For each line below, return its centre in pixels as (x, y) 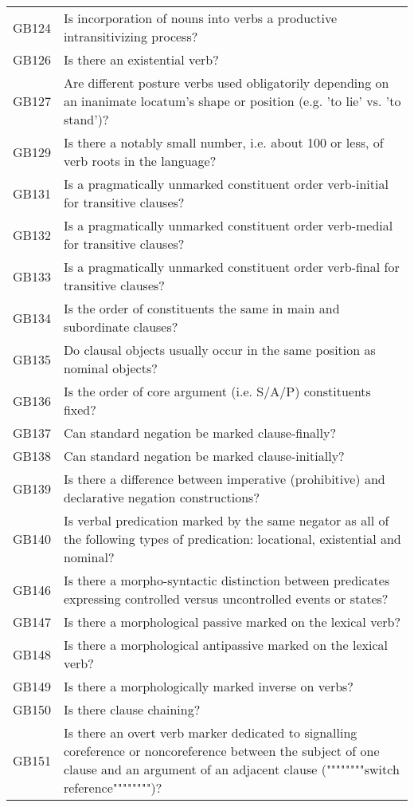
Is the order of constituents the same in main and (201, 308)
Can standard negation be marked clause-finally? (199, 433)
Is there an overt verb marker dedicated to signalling (210, 732)
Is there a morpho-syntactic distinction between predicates (227, 580)
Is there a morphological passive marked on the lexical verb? (232, 622)
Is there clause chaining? (132, 709)
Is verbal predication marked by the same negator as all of (226, 520)
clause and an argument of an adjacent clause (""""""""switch (231, 769)
